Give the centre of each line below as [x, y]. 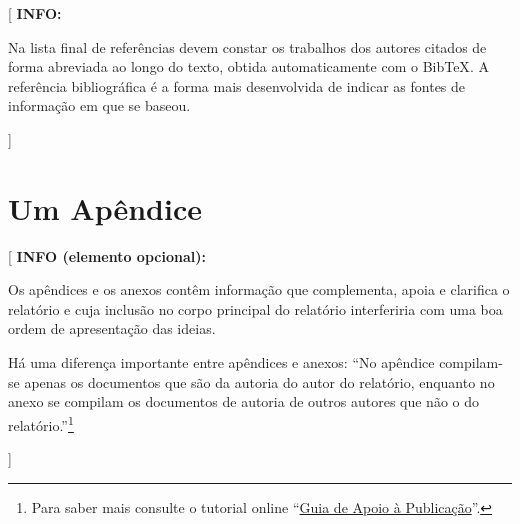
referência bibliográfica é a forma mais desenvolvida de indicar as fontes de [237, 85]
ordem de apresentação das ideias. [112, 328]
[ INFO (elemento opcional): [107, 255]
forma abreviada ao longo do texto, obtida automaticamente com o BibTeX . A [248, 66]
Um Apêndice [105, 207]
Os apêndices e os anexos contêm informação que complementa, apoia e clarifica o [259, 289]
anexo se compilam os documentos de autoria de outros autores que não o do [244, 401]
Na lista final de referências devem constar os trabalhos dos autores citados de [247, 46]
